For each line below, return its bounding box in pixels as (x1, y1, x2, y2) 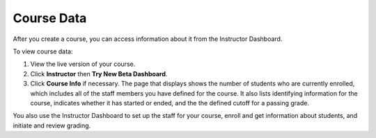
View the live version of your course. (30, 60, 136, 69)
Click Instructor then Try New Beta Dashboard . (30, 69, 168, 78)
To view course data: (13, 47, 73, 55)
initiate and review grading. (13, 121, 91, 130)
